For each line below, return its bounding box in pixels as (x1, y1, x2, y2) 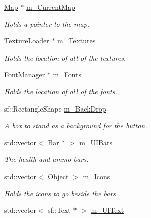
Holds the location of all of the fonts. (4, 86, 117, 96)
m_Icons (83, 171, 110, 181)
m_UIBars (79, 137, 112, 147)
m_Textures (57, 35, 96, 46)
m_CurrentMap (26, 2, 75, 12)
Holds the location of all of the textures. (4, 52, 126, 63)
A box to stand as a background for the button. (4, 120, 147, 131)
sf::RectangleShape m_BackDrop (4, 103, 106, 114)
